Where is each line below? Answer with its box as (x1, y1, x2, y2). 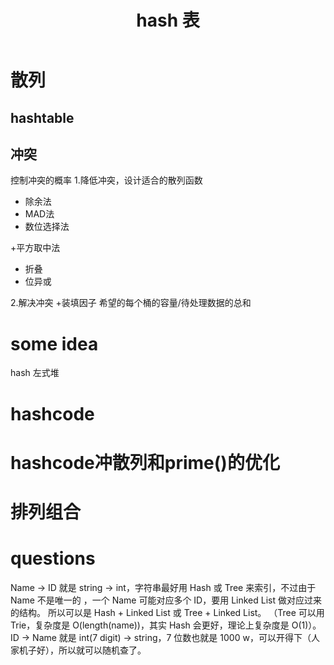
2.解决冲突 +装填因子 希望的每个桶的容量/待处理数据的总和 (10, 297, 252, 309)
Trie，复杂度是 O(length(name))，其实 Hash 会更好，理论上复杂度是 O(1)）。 (10, 619, 322, 631)
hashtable (10, 109, 75, 126)
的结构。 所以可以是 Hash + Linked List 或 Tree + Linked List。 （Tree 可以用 (10, 606, 325, 618)
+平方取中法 (10, 242, 61, 254)
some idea (10, 332, 99, 355)
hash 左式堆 (10, 367, 60, 379)
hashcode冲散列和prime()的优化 (10, 451, 280, 474)
